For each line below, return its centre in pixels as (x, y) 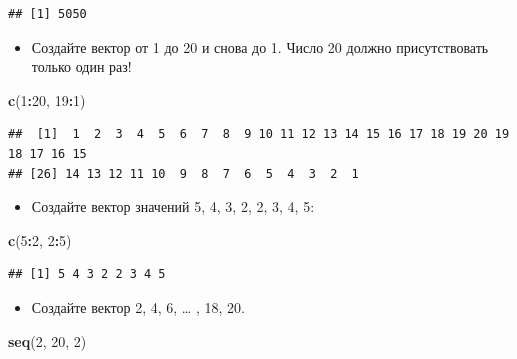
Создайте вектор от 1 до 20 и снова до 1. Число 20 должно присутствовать (260, 46)
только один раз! (81, 66)
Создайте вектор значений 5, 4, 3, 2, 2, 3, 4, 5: (173, 206)
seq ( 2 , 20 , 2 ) (47, 340)
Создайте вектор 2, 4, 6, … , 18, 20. (138, 306)
